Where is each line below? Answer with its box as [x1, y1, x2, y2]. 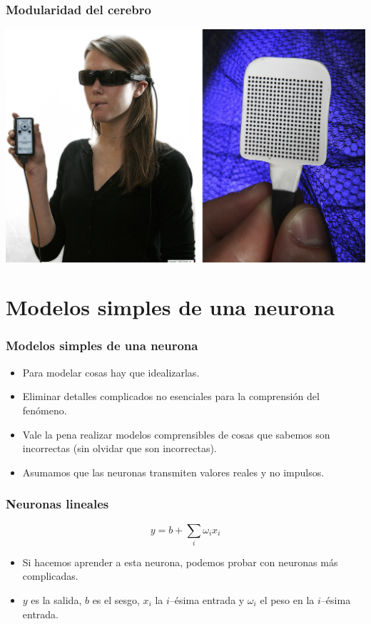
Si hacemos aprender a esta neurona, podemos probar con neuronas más [22, 554, 338, 569]
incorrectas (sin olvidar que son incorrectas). [22, 441, 217, 456]
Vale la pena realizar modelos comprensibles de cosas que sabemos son [22, 426, 330, 441]
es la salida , [31, 593, 82, 608]
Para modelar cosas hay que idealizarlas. [22, 364, 200, 379]
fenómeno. [22, 402, 67, 417]
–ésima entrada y [169, 593, 245, 608]
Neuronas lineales [6, 495, 109, 513]
